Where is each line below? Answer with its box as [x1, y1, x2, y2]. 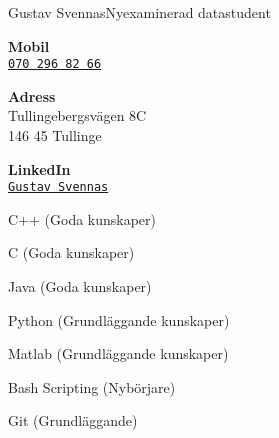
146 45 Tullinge [8, 125, 102, 146]
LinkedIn [8, 158, 71, 179]
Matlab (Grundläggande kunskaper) [8, 343, 229, 364]
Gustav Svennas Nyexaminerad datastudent [8, 2, 271, 22]
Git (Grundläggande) [8, 410, 138, 431]
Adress [8, 85, 56, 106]
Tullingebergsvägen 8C [8, 105, 147, 126]
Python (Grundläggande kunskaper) [8, 309, 230, 330]
